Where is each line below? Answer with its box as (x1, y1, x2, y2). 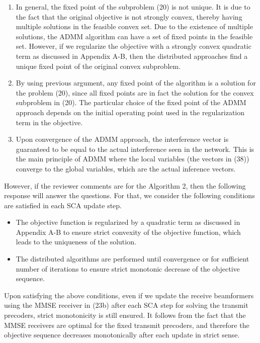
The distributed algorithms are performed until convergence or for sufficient (16, 253, 249, 264)
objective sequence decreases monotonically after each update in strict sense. (4, 329, 240, 340)
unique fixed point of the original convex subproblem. (16, 60, 181, 71)
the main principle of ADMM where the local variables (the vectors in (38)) (16, 153, 249, 164)
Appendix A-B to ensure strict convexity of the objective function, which (16, 226, 241, 237)
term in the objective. (16, 117, 83, 127)
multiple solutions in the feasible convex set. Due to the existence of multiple (16, 21, 253, 32)
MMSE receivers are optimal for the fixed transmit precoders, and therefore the (4, 319, 249, 330)
